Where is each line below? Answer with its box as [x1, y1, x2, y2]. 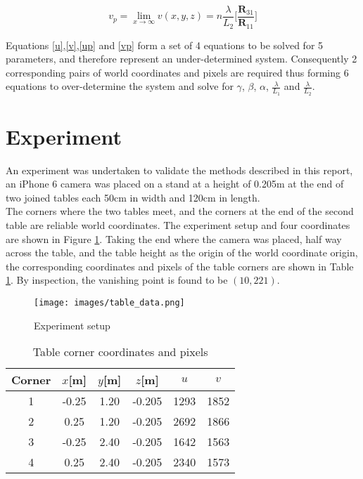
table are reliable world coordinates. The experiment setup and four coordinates [6, 218, 350, 232]
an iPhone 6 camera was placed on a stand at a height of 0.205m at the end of [6, 176, 344, 191]
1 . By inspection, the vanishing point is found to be [6, 273, 228, 287]
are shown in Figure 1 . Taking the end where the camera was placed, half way [6, 231, 342, 246]
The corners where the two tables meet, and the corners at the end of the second [6, 204, 354, 218]
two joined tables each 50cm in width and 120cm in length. [6, 190, 260, 204]
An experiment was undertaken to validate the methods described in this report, [6, 162, 353, 177]
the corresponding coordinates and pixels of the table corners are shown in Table [6, 258, 354, 273]
